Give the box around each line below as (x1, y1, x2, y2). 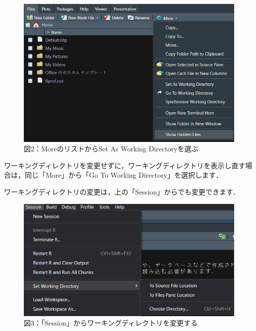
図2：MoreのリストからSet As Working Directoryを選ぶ (24, 143, 198, 154)
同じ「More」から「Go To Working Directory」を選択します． (24, 170, 223, 180)
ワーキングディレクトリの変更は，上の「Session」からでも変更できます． (4, 186, 240, 197)
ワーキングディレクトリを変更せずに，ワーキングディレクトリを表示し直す (4, 160, 246, 170)
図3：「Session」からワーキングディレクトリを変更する (24, 318, 198, 328)
